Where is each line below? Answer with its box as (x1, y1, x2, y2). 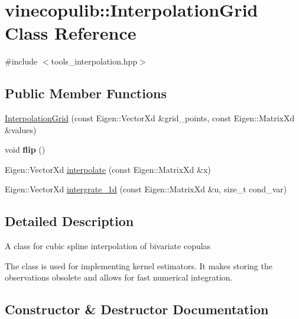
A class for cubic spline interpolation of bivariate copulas (5, 240, 211, 252)
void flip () (5, 143, 45, 156)
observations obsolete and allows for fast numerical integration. (5, 271, 233, 283)
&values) (5, 123, 37, 136)
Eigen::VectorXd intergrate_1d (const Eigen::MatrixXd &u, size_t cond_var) (5, 183, 287, 195)
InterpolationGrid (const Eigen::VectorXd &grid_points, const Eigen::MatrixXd (5, 112, 295, 124)
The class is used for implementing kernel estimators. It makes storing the (5, 259, 272, 272)
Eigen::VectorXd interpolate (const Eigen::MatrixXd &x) (5, 163, 211, 175)
